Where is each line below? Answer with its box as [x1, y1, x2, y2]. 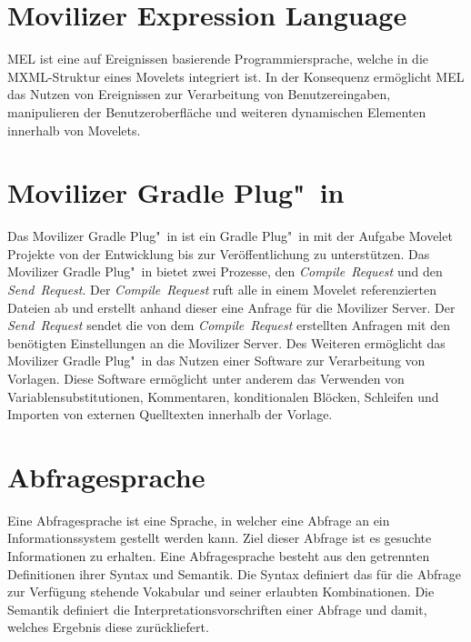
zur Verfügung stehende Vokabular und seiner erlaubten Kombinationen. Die [7, 582, 435, 601]
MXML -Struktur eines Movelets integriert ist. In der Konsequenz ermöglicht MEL [7, 66, 465, 85]
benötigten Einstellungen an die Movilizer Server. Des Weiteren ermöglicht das [7, 333, 446, 352]
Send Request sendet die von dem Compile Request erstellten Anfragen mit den [7, 316, 450, 335]
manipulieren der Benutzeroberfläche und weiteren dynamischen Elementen [7, 102, 426, 121]
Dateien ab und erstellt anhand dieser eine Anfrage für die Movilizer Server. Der [7, 297, 456, 316]
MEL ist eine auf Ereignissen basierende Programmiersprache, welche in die [7, 49, 428, 68]
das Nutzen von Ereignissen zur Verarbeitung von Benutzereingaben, [7, 85, 391, 104]
